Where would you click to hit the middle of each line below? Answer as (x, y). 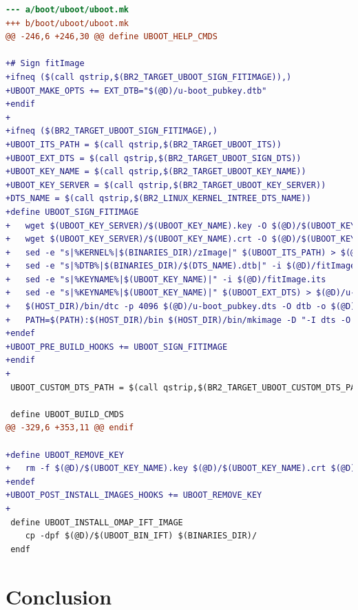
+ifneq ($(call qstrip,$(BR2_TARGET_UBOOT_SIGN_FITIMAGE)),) (149, 77)
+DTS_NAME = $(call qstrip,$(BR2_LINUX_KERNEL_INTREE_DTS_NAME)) (158, 199)
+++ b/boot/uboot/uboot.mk (67, 23)
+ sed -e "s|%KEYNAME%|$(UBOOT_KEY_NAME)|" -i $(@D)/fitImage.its (166, 279)
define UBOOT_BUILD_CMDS (67, 414)
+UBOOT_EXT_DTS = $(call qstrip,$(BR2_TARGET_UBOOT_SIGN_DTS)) (154, 158)
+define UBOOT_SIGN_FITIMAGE (72, 212)
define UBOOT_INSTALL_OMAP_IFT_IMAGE (97, 522)
